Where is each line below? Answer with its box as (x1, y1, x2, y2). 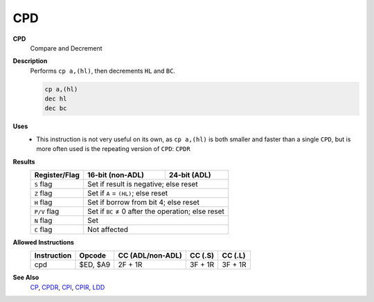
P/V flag (34, 206, 60, 216)
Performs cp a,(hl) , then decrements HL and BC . (30, 66, 176, 75)
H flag (34, 197, 53, 207)
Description (12, 57, 48, 65)
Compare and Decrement (30, 44, 103, 52)
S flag (34, 179, 53, 189)
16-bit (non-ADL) (87, 170, 145, 180)
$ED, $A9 (79, 260, 111, 269)
